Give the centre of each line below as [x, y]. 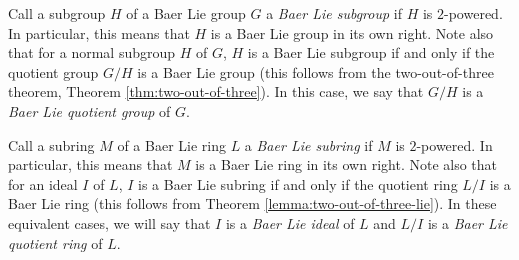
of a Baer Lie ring [171, 144]
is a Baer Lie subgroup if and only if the [371, 52]
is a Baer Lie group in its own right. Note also [352, 32]
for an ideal [43, 183]
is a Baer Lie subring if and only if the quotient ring [298, 183]
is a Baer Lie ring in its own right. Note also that [346, 164]
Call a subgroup [57, 13]
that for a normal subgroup [92, 52]
